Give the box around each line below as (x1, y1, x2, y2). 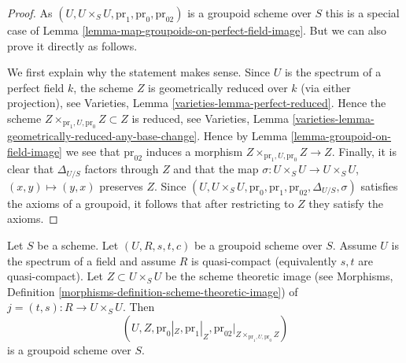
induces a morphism (146, 143, 243, 159)
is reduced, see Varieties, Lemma (131, 109, 289, 126)
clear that (7, 161, 54, 177)
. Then (122, 298, 155, 315)
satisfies (360, 177, 398, 194)
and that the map (173, 161, 259, 177)
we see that (65, 143, 120, 159)
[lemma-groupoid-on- (290, 128, 392, 144)
